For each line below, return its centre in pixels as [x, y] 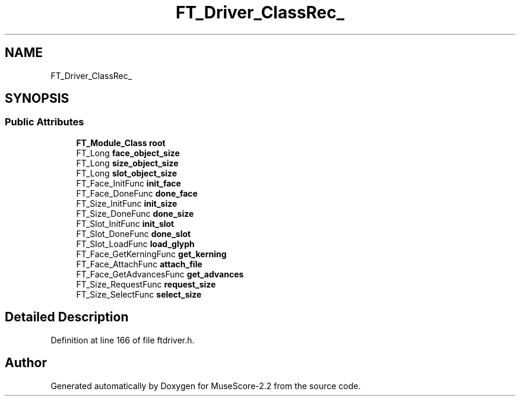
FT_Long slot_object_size [127, 173]
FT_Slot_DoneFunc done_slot [134, 233]
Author [26, 363]
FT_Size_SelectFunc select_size [139, 294]
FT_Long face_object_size [128, 153]
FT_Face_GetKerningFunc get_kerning [151, 254]
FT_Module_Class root [121, 143]
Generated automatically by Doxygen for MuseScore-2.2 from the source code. [206, 386]
